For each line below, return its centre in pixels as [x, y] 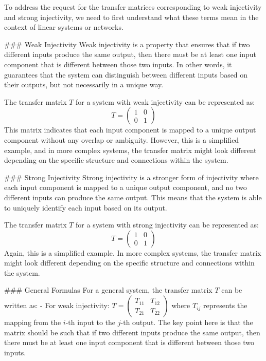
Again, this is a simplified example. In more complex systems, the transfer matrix [133, 252]
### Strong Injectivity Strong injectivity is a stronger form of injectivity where [131, 177]
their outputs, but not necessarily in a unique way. [84, 84]
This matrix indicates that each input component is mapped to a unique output [130, 130]
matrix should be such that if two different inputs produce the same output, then [132, 332]
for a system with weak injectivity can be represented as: [165, 101]
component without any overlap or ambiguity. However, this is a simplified [122, 139]
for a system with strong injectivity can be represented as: [167, 225]
